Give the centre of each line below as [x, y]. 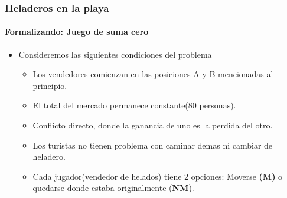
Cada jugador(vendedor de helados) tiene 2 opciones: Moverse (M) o [158, 176]
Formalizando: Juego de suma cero [77, 32]
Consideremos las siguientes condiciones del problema [115, 54]
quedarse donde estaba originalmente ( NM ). [113, 188]
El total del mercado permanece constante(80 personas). [134, 105]
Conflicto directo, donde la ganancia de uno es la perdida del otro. [153, 125]
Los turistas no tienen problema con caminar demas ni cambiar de [153, 145]
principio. [50, 85]
